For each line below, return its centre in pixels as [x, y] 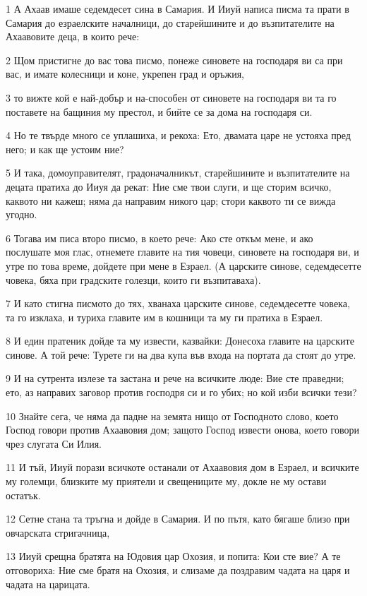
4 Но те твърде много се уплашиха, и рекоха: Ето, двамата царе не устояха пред [178, 135]
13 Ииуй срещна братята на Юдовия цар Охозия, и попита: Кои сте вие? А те [173, 556]
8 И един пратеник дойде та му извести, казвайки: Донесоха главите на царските [180, 341]
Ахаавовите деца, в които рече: [73, 36]
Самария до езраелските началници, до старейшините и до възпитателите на [170, 22]
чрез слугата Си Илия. [54, 443]
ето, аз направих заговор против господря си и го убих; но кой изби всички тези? [181, 392]
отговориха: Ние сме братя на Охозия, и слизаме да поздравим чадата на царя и [178, 570]
